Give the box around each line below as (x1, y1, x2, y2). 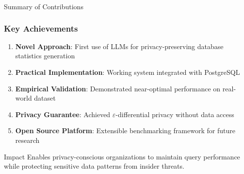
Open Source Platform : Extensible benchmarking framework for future (15, 125, 235, 136)
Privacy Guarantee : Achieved (15, 109, 111, 119)
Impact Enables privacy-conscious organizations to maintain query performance (4, 151, 240, 161)
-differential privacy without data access (115, 109, 234, 119)
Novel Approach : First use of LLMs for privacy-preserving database (15, 41, 224, 51)
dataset (34, 93, 56, 103)
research (15, 135, 40, 145)
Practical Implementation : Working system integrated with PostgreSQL (15, 67, 240, 77)
